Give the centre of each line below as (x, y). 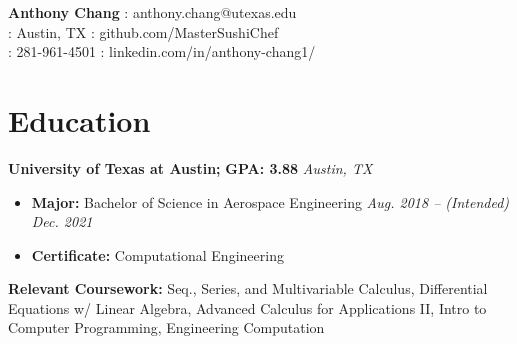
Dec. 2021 (62, 221)
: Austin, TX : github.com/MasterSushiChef (143, 31)
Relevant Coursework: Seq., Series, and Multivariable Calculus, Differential (248, 288)
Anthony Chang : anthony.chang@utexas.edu (152, 12)
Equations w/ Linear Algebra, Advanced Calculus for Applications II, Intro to (247, 307)
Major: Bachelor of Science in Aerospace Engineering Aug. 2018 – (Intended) (270, 201)
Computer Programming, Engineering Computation (166, 327)
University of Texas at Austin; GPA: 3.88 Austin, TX (190, 167)
